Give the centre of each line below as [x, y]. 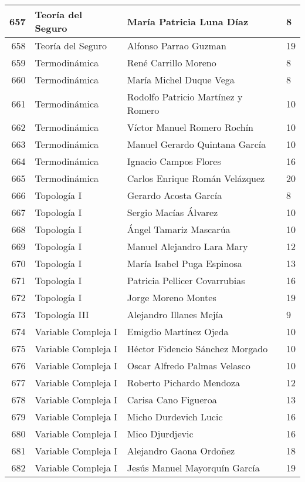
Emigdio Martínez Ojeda [178, 331]
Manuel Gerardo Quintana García [196, 144]
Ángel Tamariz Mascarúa [179, 229]
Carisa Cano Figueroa [172, 400]
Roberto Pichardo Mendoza [183, 382]
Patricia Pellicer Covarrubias [186, 280]
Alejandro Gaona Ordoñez [181, 451]
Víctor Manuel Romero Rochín [190, 127]
